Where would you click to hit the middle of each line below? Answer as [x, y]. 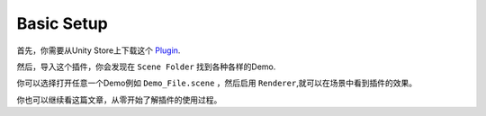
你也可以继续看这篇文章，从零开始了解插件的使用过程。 [119, 100]
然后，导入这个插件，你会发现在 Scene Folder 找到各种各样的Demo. [146, 67]
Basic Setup [62, 23]
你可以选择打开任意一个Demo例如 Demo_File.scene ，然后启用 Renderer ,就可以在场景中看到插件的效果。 [217, 83]
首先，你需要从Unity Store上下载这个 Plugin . [99, 50]
